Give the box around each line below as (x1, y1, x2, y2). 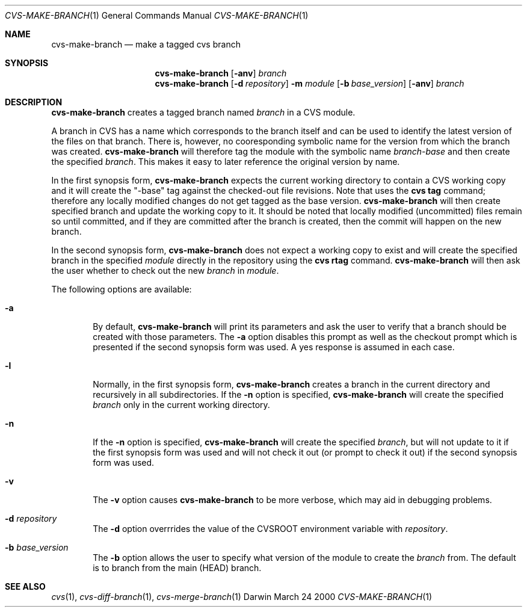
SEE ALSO (5, 581, 46, 592)
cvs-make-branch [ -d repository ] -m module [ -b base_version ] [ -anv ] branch (155, 78, 464, 88)
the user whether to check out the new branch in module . (51, 265, 279, 276)
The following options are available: (51, 284, 192, 294)
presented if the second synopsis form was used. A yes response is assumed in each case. (93, 342, 455, 352)
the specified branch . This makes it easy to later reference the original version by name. (51, 156, 400, 167)
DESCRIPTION (5, 97, 63, 107)
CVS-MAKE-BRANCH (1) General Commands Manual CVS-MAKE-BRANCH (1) (5, 10, 309, 20)
